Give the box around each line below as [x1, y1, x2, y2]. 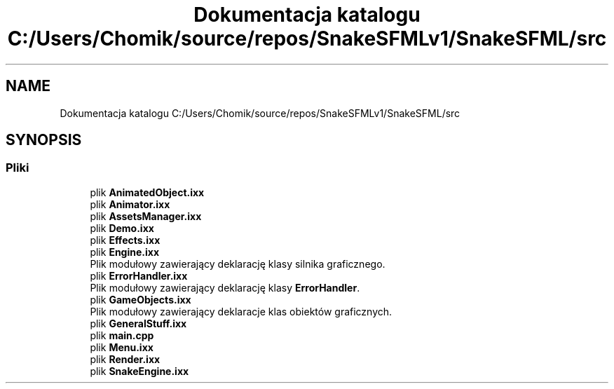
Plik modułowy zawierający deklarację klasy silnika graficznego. [90, 257, 386, 270]
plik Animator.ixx [90, 198, 170, 210]
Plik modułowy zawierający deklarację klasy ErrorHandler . [90, 281, 360, 294]
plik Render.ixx [90, 353, 161, 365]
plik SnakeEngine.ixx [90, 364, 189, 377]
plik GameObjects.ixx [90, 293, 191, 306]
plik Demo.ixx [90, 221, 154, 234]
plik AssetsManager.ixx [90, 210, 202, 222]
